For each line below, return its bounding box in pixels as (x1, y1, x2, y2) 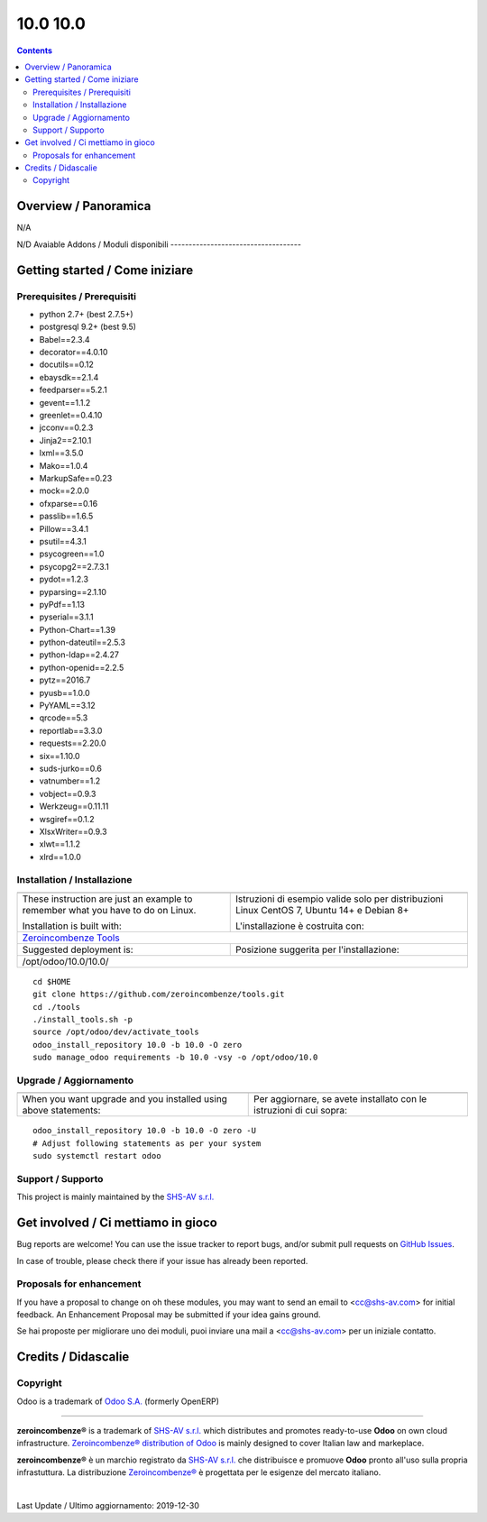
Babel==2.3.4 (39, 334, 90, 344)
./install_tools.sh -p (32, 1014, 133, 1025)
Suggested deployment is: (22, 943, 134, 956)
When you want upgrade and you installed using (22, 1093, 227, 1105)
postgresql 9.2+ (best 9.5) (39, 321, 137, 333)
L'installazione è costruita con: (234, 920, 364, 932)
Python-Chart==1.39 (39, 624, 116, 635)
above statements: (22, 1105, 101, 1117)
